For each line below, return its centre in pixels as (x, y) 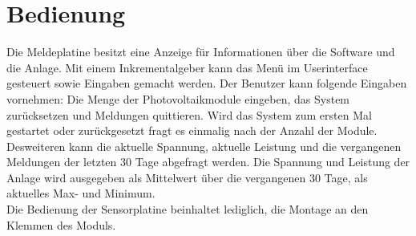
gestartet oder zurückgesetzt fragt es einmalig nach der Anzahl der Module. (192, 130)
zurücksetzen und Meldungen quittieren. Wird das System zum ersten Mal (189, 114)
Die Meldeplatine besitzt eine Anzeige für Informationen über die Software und (201, 52)
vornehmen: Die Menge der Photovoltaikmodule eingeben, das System (178, 98)
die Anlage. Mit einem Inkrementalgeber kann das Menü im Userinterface (187, 67)
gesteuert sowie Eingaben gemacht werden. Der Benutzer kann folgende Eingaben (207, 83)
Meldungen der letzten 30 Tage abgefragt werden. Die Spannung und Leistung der (208, 162)
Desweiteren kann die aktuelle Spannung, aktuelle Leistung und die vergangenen (204, 146)
